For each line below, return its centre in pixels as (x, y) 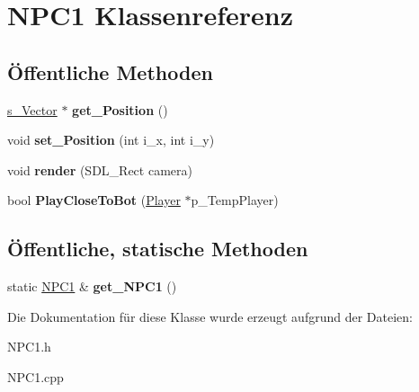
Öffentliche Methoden (110, 71)
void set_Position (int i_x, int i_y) (111, 140)
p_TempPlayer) (235, 200)
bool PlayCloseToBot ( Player (94, 200)
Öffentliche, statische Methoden (158, 249)
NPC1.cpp (36, 376)
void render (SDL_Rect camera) (100, 169)
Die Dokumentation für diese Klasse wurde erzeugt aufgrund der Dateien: (210, 316)
